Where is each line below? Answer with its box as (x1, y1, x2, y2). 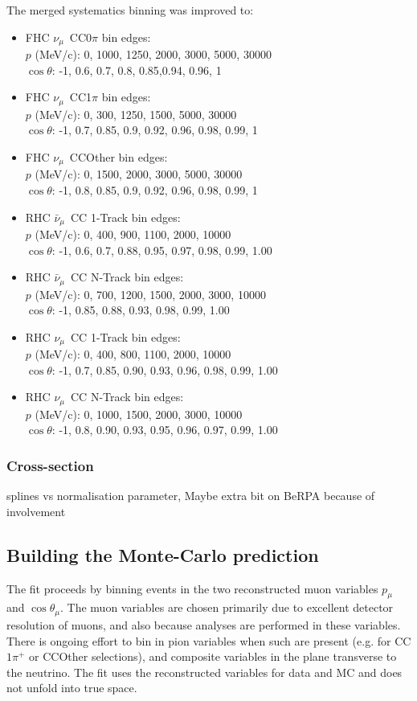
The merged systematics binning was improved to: (6, 2, 254, 18)
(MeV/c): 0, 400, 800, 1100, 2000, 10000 (35, 346, 231, 363)
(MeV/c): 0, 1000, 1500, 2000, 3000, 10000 (35, 405, 243, 422)
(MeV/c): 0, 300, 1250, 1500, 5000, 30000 (35, 105, 237, 122)
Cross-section (6, 456, 94, 475)
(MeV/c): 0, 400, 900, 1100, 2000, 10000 (35, 225, 231, 242)
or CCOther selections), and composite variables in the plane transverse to (29, 648, 397, 665)
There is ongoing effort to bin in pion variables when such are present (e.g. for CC (6, 632, 411, 649)
